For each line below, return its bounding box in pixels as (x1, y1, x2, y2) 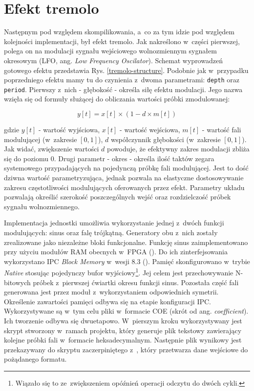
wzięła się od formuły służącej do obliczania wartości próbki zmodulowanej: (4, 94, 230, 104)
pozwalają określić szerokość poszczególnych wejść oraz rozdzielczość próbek (4, 192, 231, 202)
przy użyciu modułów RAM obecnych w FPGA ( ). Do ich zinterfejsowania (4, 246, 228, 257)
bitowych (4, 277, 31, 287)
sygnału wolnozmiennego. (4, 201, 80, 211)
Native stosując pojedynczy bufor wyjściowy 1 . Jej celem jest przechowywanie (4, 266, 233, 277)
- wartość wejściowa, (120, 124, 180, 134)
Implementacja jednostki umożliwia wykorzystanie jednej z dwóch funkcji (4, 218, 224, 228)
